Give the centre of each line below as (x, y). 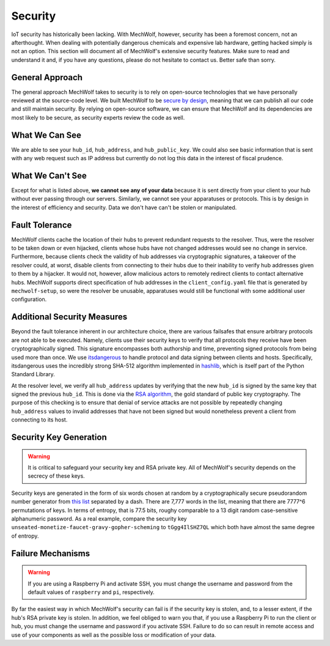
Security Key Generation (59, 437)
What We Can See (46, 135)
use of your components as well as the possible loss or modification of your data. (114, 635)
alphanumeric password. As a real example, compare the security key (99, 518)
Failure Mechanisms (51, 553)
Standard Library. (33, 374)
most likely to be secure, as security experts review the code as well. (98, 117)
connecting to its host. (39, 420)
